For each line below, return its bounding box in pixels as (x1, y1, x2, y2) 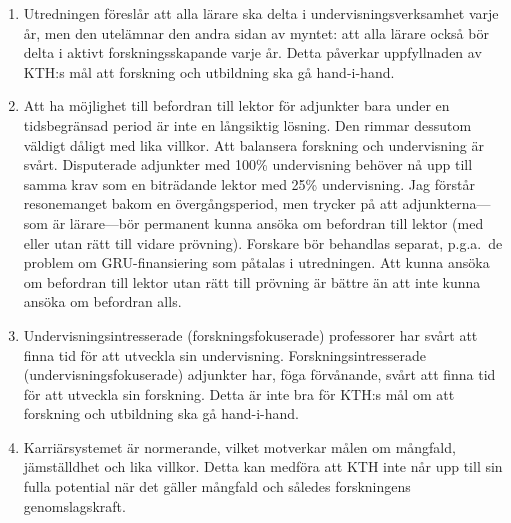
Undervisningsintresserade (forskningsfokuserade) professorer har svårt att (23, 324, 478, 345)
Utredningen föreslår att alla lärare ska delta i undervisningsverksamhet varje (23, 3, 499, 23)
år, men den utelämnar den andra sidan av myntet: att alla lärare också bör (23, 22, 489, 43)
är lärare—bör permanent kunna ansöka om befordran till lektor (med (52, 212, 484, 233)
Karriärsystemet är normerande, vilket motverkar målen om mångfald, (23, 436, 456, 457)
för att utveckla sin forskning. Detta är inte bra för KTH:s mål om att (23, 383, 455, 404)
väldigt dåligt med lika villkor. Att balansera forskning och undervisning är (23, 134, 484, 155)
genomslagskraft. (23, 495, 126, 516)
